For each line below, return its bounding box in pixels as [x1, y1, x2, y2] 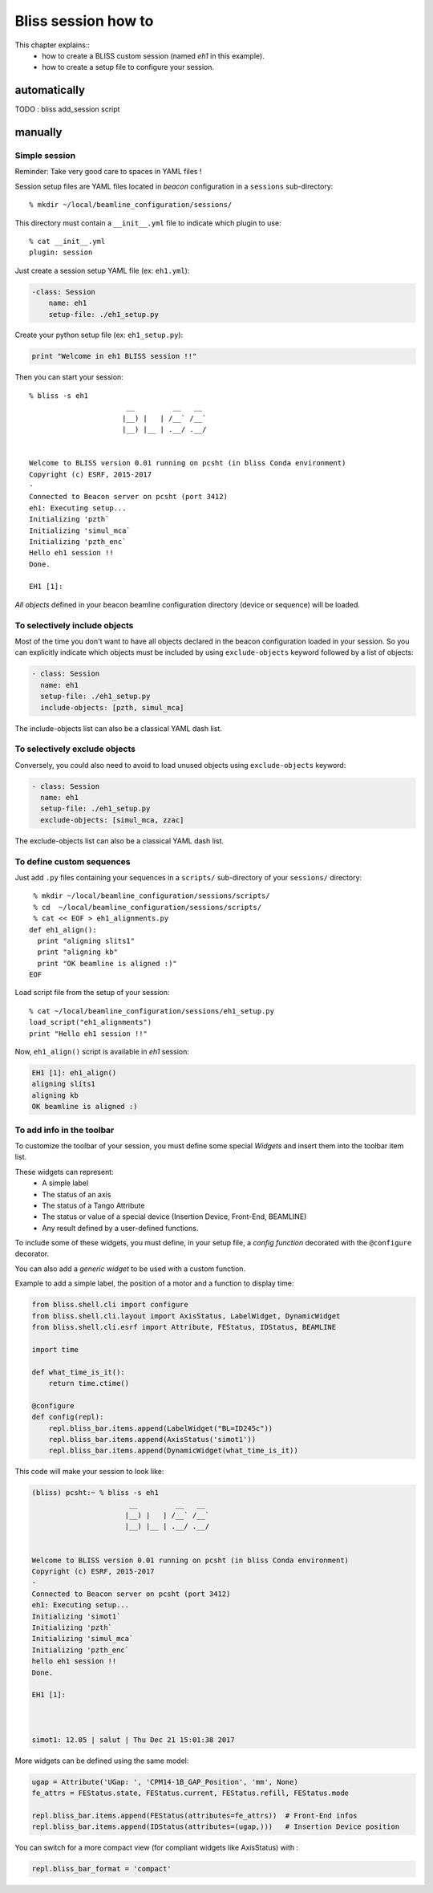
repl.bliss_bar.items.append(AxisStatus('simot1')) [48, 1435, 257, 1444]
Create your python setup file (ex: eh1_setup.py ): [14, 330, 184, 340]
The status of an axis [42, 1189, 111, 1199]
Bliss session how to [14, 12, 154, 30]
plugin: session [29, 248, 93, 257]
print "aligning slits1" [37, 936, 136, 945]
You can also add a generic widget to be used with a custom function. [14, 1264, 246, 1274]
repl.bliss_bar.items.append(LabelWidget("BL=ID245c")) [48, 1424, 273, 1432]
